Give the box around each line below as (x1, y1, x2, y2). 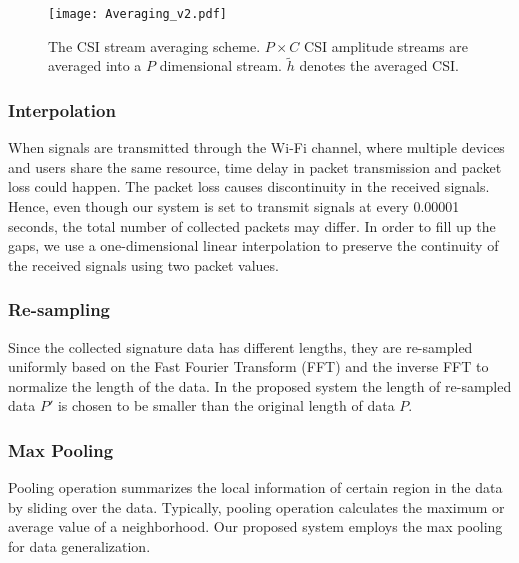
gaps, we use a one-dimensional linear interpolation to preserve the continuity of (8, 235, 499, 256)
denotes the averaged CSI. (299, 55, 459, 76)
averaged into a (48, 55, 142, 76)
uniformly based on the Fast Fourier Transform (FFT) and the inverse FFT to (8, 356, 489, 377)
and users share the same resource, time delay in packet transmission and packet (8, 156, 502, 177)
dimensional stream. (159, 55, 282, 76)
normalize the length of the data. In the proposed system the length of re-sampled (8, 375, 512, 396)
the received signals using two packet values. (8, 254, 279, 275)
